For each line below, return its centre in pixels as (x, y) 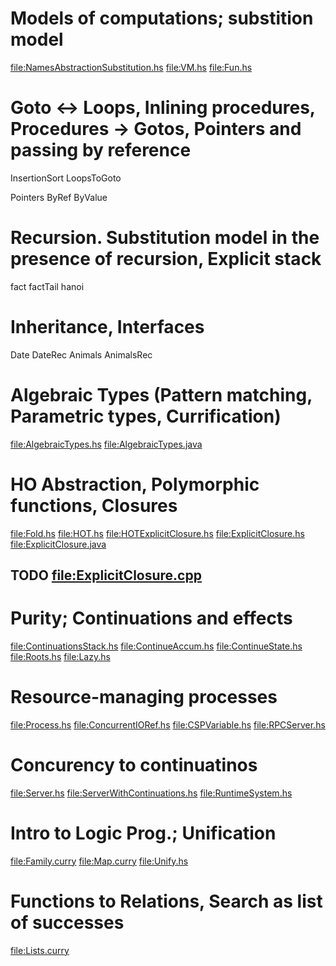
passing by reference (101, 150)
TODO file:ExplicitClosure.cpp (106, 575)
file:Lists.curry (40, 950)
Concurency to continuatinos (134, 765)
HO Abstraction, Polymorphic (135, 484)
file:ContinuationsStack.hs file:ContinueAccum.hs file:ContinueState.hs (156, 646)
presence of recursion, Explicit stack (166, 259)
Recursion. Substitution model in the (165, 238)
